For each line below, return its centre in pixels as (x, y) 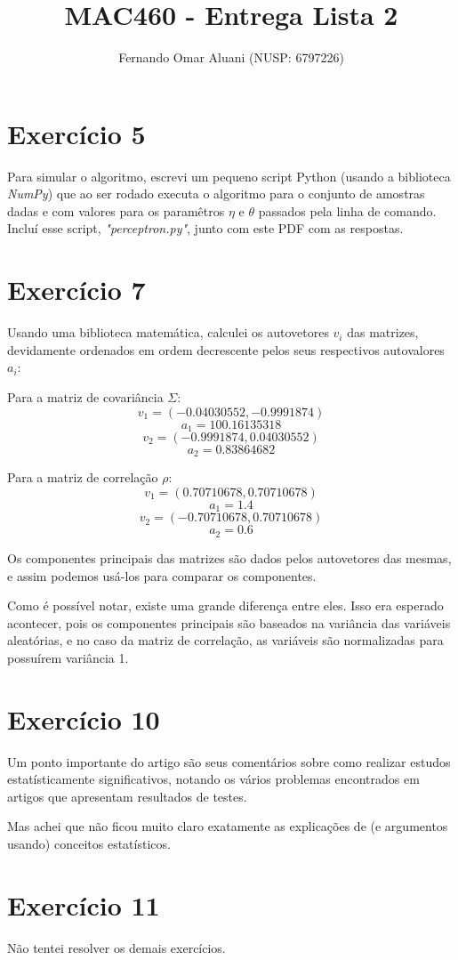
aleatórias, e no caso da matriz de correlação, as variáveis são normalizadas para (225, 640)
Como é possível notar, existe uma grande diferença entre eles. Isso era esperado (225, 605)
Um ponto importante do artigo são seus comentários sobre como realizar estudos (229, 761)
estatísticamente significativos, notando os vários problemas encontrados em (213, 779)
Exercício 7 (76, 290)
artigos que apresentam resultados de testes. (127, 796)
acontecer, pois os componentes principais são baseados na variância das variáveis (229, 622)
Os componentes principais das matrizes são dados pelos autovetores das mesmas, (229, 557)
